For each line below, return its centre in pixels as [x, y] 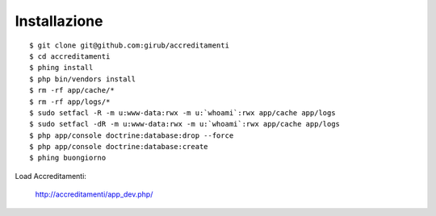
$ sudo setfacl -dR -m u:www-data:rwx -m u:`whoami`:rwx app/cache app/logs [185, 124]
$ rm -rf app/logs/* [70, 102]
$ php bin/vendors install [83, 79]
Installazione [59, 21]
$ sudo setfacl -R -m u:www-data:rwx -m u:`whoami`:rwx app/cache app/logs [182, 112]
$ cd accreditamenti [70, 56]
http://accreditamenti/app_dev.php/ [94, 194]
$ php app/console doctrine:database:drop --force [132, 135]
